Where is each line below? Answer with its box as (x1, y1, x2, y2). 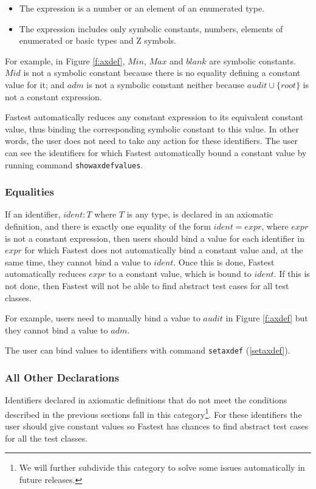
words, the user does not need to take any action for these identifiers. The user (5, 134, 298, 147)
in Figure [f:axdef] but (225, 312, 308, 324)
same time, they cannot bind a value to (5, 255, 151, 268)
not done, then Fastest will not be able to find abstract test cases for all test (5, 279, 289, 292)
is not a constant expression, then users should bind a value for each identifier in (5, 231, 305, 244)
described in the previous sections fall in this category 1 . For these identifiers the (5, 406, 302, 420)
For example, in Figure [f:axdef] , (5, 54, 125, 67)
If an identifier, (5, 208, 61, 221)
